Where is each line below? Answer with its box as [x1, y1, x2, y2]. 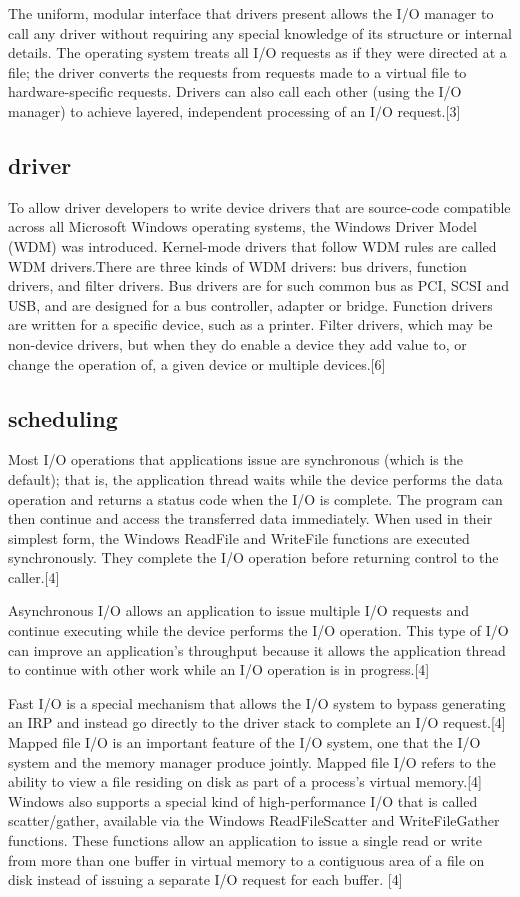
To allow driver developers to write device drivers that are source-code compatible [8, 196, 511, 217]
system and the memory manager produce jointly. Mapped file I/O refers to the [8, 751, 496, 772]
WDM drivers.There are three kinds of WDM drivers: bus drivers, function [8, 255, 467, 276]
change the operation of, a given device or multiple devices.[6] [8, 353, 386, 374]
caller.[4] [8, 566, 60, 587]
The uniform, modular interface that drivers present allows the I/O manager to [8, 3, 494, 23]
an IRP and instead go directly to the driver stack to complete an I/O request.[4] [8, 712, 506, 733]
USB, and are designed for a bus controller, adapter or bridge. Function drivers [8, 294, 493, 315]
